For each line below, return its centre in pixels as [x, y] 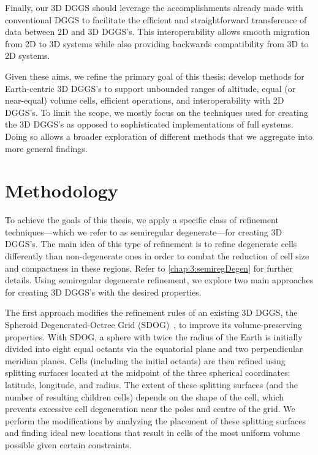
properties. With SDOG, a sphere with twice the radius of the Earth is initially [154, 336]
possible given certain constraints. [68, 444]
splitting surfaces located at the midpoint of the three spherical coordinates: [148, 373]
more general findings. [46, 148]
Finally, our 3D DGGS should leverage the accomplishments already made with [154, 7]
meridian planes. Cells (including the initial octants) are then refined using [145, 360]
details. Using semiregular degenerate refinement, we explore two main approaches [159, 280]
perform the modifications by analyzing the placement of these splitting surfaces [155, 420]
